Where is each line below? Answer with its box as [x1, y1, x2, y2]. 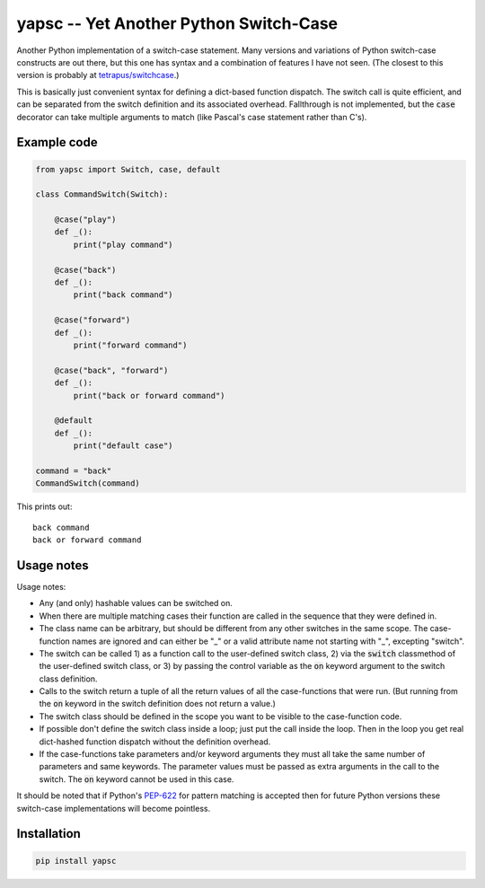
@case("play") [54, 215, 117, 224]
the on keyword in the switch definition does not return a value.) [39, 699, 276, 709]
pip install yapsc [35, 856, 117, 866]
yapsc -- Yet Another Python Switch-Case [16, 13, 339, 33]
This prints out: [16, 501, 73, 512]
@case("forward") [54, 315, 131, 325]
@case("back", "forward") [54, 365, 169, 375]
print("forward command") [73, 339, 188, 350]
